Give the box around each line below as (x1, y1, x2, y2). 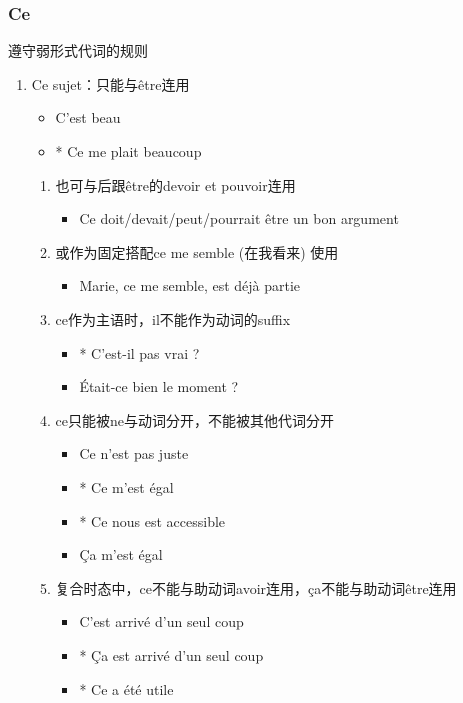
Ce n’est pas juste (79, 443, 189, 464)
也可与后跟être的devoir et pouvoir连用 (55, 174, 296, 195)
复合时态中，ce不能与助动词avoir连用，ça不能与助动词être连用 (55, 577, 457, 598)
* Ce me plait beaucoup (55, 141, 202, 161)
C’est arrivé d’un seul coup (79, 611, 244, 632)
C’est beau (55, 107, 121, 128)
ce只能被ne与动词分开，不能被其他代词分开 (55, 409, 335, 430)
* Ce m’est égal (79, 476, 174, 497)
